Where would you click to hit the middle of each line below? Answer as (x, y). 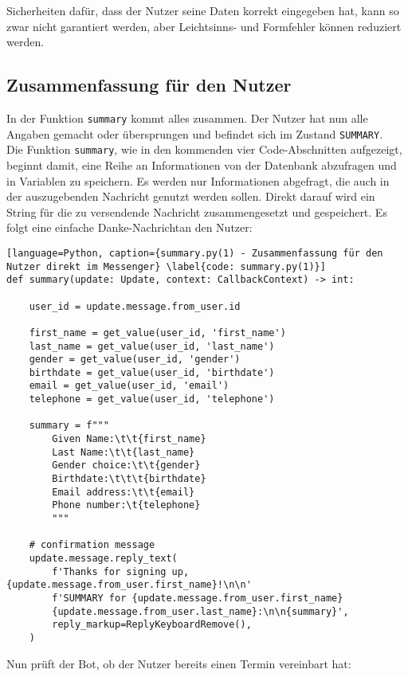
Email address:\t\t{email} (124, 492)
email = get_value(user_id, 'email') (129, 386)
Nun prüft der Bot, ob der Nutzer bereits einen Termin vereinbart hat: (179, 663)
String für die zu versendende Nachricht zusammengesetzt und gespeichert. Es (197, 211)
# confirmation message (92, 545)
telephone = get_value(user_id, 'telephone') (152, 399)
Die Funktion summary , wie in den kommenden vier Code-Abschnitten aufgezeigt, (204, 149)
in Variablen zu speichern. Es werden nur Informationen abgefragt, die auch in (198, 180)
